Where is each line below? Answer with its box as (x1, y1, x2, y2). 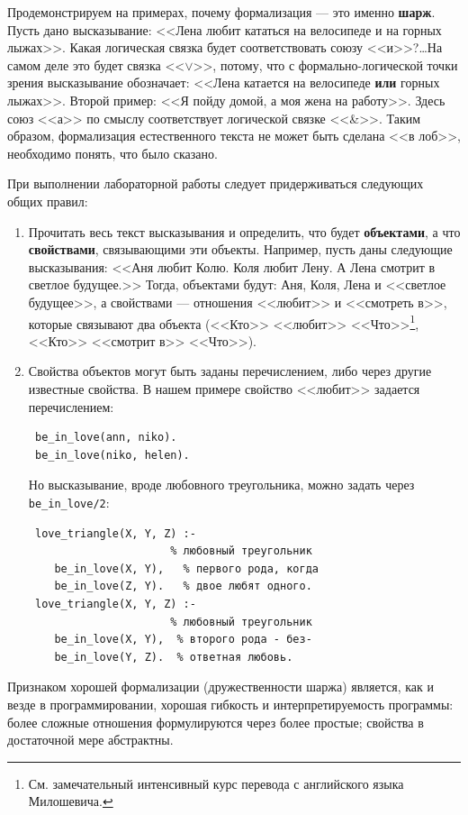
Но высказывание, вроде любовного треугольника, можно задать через (28, 475, 415, 494)
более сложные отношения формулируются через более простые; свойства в (7, 712, 424, 731)
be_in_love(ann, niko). (34, 431, 177, 444)
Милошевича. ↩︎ (28, 792, 113, 810)
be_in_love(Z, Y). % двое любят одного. (54, 580, 312, 593)
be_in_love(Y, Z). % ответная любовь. (54, 650, 293, 664)
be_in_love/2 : (28, 492, 110, 511)
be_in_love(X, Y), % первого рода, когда (54, 562, 319, 575)
